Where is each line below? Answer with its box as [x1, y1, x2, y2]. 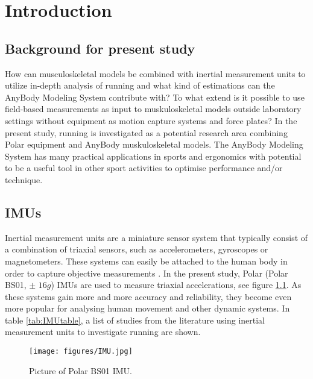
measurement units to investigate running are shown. [5, 325, 201, 338]
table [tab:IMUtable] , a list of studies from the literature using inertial [5, 313, 265, 326]
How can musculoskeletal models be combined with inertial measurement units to [5, 67, 306, 80]
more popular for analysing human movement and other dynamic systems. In [5, 302, 290, 315]
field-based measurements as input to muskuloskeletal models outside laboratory [5, 102, 302, 115]
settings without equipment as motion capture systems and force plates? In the [5, 114, 297, 127]
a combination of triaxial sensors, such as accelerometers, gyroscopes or [5, 243, 268, 255]
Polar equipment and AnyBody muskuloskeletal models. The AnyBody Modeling [5, 138, 303, 151]
